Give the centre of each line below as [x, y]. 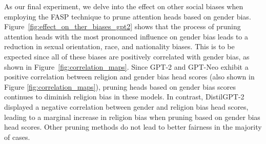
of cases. [17, 137]
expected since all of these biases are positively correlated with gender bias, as [127, 56]
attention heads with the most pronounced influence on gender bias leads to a [126, 36]
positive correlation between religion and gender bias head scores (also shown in [129, 77]
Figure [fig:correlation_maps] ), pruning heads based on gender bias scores [120, 86]
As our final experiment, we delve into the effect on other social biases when [124, 6]
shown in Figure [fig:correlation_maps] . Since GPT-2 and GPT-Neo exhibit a [126, 66]
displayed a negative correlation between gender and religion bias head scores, [126, 106]
